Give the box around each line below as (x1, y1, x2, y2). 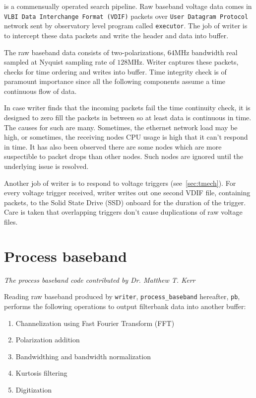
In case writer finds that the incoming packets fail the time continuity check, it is (4, 102, 251, 113)
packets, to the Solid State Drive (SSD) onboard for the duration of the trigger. (4, 197, 246, 207)
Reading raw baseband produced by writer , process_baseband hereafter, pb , (4, 291, 240, 302)
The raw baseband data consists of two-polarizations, (4, 47, 166, 57)
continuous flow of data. (4, 85, 77, 96)
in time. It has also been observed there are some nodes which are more (4, 141, 222, 152)
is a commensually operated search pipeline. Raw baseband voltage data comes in (4, 1, 252, 11)
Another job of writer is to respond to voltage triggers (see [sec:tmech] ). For (4, 177, 236, 188)
